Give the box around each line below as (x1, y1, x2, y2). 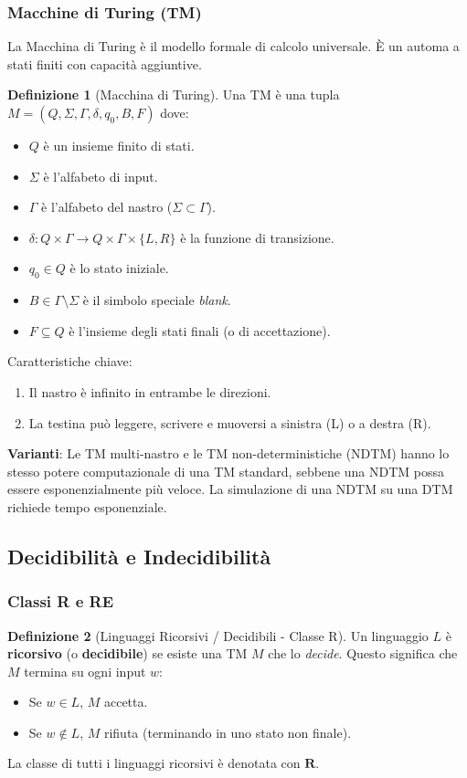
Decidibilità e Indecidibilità (7, 541, 271, 570)
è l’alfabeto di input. (43, 166, 158, 185)
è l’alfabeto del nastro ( (41, 197, 173, 216)
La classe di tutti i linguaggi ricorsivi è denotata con (7, 753, 301, 773)
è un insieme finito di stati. (43, 136, 195, 154)
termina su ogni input (24, 661, 146, 680)
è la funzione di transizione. (180, 227, 334, 247)
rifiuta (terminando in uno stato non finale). (103, 722, 352, 741)
